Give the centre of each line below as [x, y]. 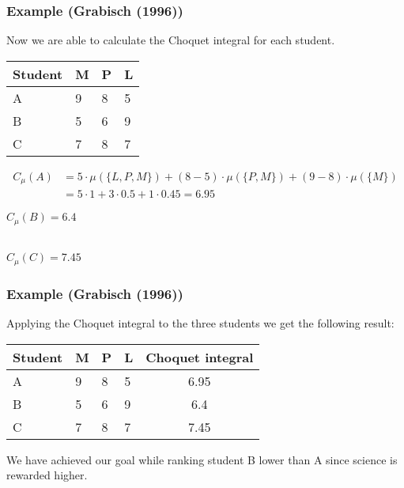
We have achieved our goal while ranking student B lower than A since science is [202, 459]
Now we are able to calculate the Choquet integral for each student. [171, 40]
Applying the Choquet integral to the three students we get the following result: [200, 323]
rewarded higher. [47, 475]
